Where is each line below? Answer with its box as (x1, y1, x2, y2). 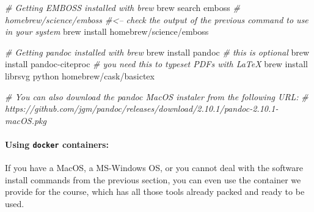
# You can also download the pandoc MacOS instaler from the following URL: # (5, 90, 309, 103)
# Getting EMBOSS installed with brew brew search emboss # (5, 1, 240, 13)
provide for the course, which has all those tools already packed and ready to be (5, 185, 305, 198)
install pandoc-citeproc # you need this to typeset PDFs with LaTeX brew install (5, 57, 308, 70)
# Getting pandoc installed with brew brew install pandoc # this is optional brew (5, 45, 310, 58)
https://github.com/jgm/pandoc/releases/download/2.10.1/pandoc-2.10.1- (5, 102, 279, 115)
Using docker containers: (5, 137, 109, 150)
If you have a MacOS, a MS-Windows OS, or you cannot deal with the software (5, 161, 303, 174)
